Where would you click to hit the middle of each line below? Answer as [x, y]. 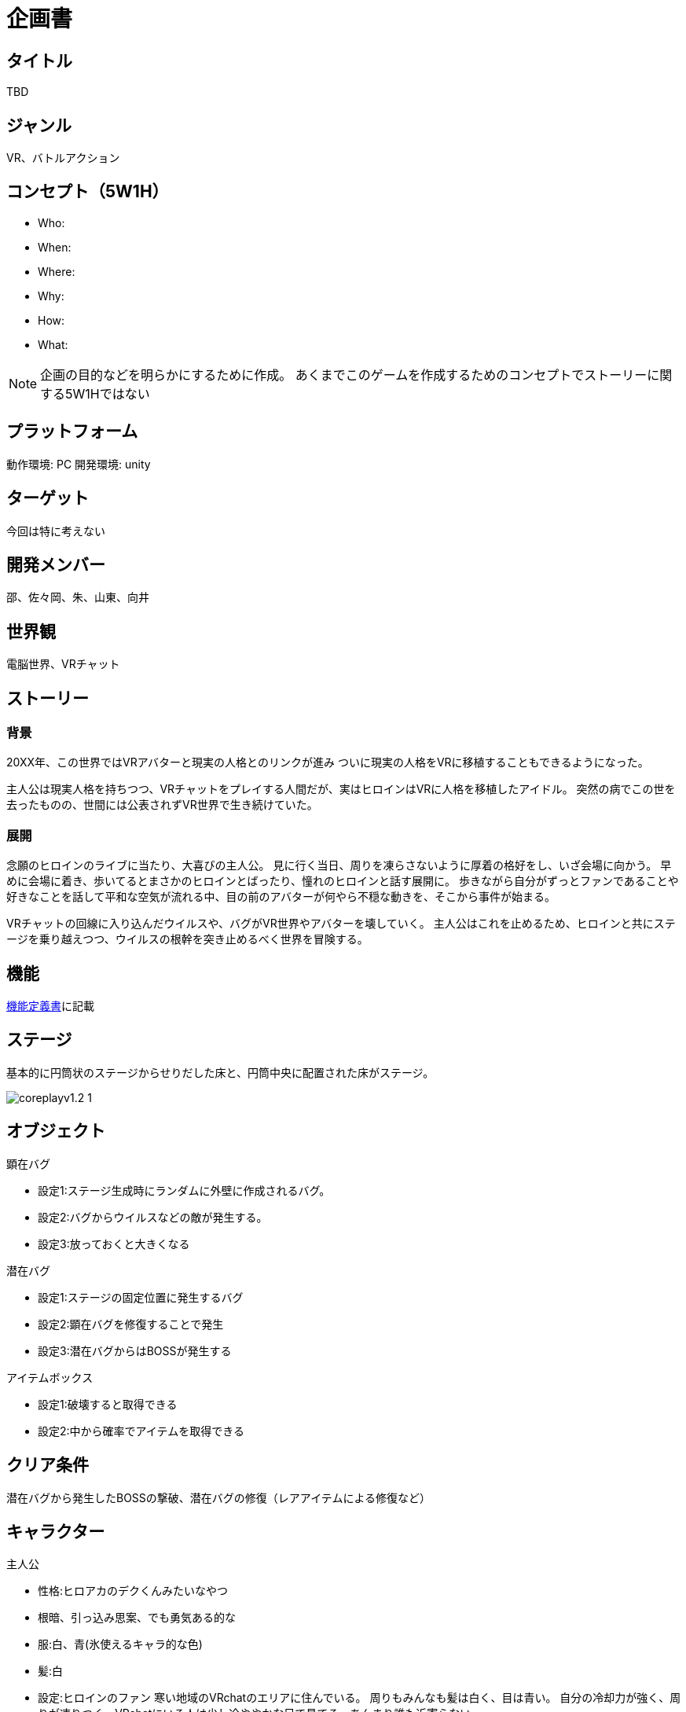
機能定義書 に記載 [50, 1006]
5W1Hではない [108, 393]
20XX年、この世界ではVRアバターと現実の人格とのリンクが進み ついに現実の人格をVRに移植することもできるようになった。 [328, 762]
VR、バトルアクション [63, 158]
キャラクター [56, 1532]
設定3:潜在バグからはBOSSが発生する [135, 1350]
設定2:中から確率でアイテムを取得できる [141, 1431]
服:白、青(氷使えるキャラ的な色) [120, 1644]
